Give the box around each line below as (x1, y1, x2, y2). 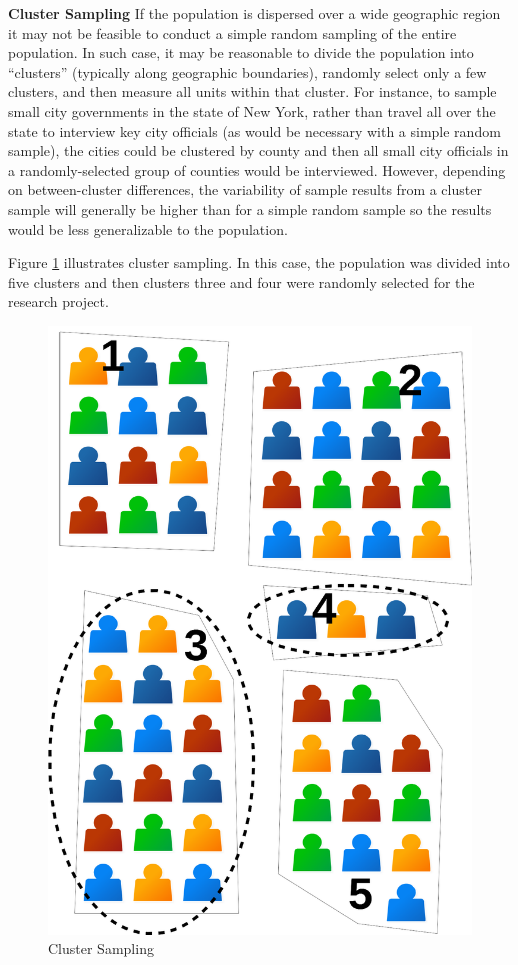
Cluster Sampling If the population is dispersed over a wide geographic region (8, 3, 501, 23)
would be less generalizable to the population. (8, 218, 288, 239)
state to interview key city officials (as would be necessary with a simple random (8, 120, 501, 141)
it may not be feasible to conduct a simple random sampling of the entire (8, 22, 457, 43)
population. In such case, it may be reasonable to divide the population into (8, 42, 474, 63)
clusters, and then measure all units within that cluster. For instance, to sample (8, 81, 497, 102)
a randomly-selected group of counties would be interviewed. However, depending (8, 159, 506, 180)
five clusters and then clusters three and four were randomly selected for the (8, 271, 475, 292)
